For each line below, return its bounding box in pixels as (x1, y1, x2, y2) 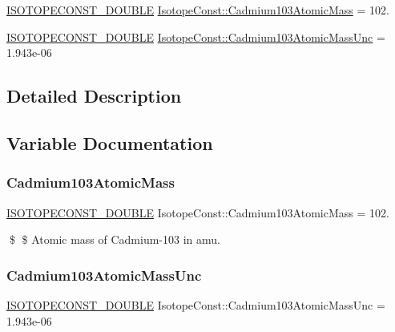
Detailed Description (6, 83, 182, 108)
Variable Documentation (6, 130, 213, 155)
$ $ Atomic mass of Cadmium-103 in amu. (9, 231, 220, 248)
